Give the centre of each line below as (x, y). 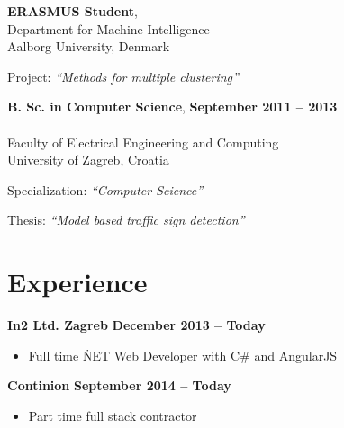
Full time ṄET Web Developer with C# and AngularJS (183, 355)
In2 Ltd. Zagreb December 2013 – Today (136, 325)
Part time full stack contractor (113, 415)
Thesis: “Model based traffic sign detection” (126, 220)
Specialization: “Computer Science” (105, 189)
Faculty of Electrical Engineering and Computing (143, 142)
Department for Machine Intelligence (109, 28)
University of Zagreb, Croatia (88, 160)
